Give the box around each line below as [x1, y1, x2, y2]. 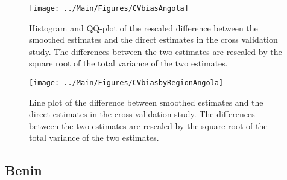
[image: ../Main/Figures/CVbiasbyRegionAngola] [29, 79, 224, 88]
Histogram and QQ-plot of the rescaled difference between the [29, 21, 258, 34]
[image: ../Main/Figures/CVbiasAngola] [29, 4, 189, 13]
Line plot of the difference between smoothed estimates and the [29, 95, 263, 108]
